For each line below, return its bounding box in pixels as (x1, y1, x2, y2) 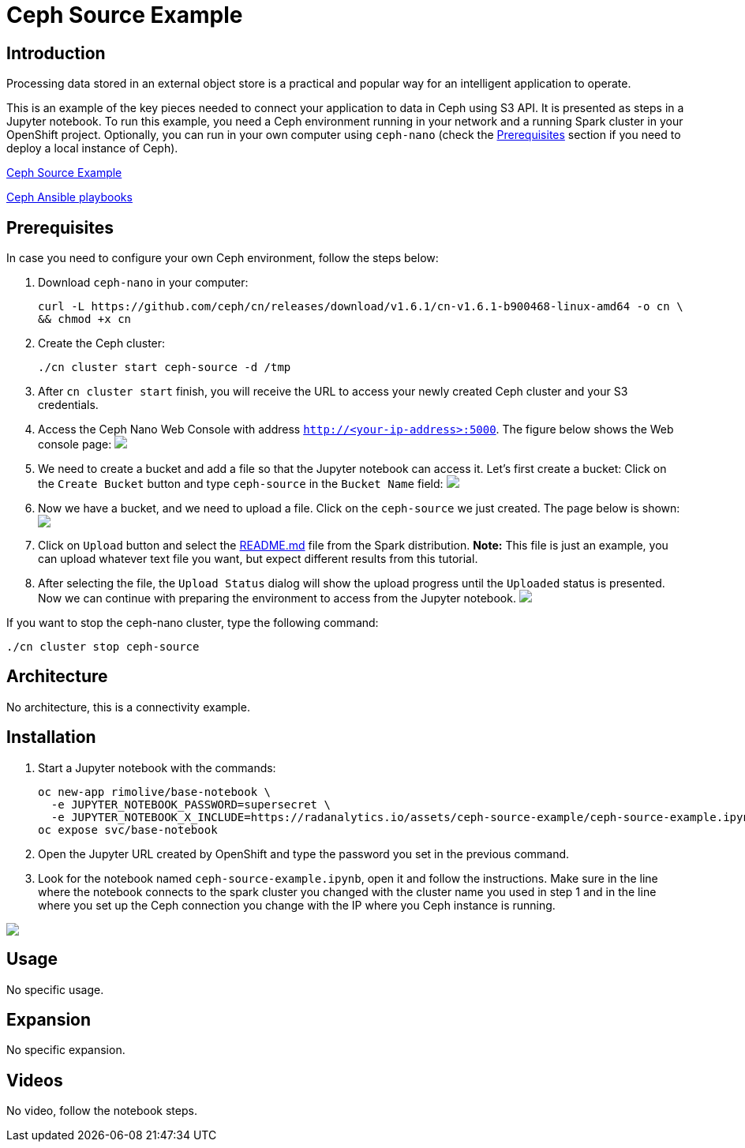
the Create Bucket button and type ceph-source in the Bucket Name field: (38, 477, 444, 491)
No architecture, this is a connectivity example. (6, 700, 250, 714)
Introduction (6, 43, 106, 63)
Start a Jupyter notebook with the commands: (38, 760, 276, 775)
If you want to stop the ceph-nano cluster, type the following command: (6, 616, 379, 630)
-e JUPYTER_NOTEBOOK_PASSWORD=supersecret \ (51, 797, 331, 811)
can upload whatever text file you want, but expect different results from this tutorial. (38, 552, 478, 566)
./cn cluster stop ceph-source (6, 640, 200, 654)
